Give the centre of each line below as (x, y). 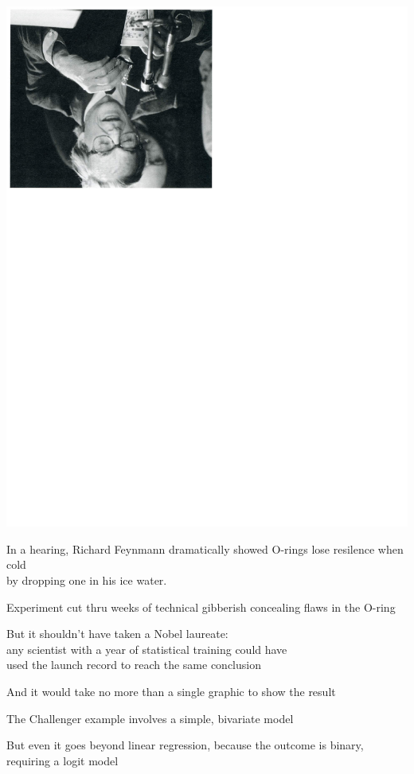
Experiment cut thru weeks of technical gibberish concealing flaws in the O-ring (201, 607)
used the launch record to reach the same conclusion (134, 665)
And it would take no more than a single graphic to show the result (171, 692)
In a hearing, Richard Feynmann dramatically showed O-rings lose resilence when (205, 548)
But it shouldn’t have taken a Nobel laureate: (117, 634)
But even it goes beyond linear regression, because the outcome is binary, (185, 745)
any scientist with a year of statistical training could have (147, 649)
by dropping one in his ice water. (87, 580)
